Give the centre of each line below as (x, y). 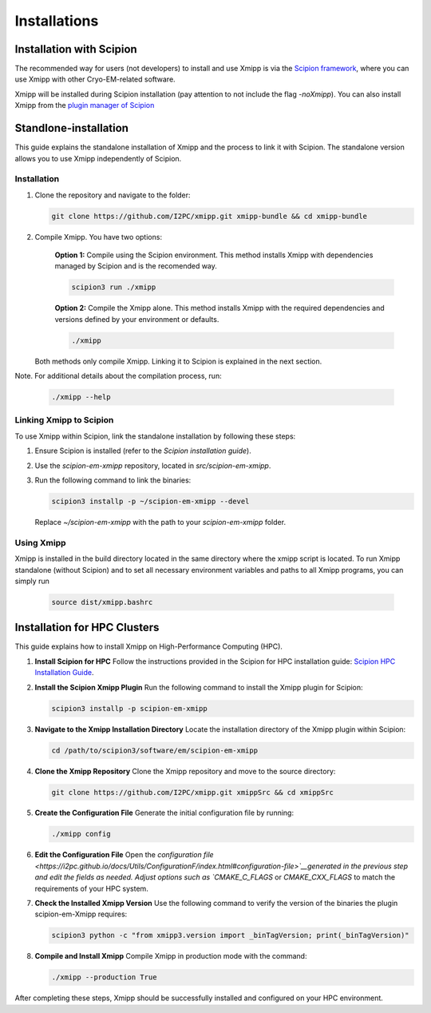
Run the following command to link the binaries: (113, 480)
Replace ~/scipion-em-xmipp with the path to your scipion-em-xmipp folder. (160, 522)
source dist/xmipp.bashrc (102, 602)
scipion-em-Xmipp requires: (81, 914)
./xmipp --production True (104, 977)
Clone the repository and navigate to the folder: (113, 195)
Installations (57, 21)
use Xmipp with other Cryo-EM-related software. (95, 79)
